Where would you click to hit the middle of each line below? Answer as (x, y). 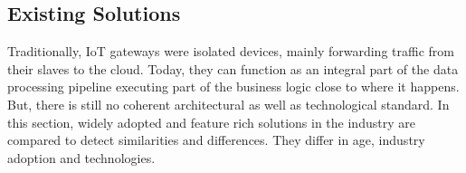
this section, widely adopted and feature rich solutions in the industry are (211, 122)
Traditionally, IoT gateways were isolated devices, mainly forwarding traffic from (231, 51)
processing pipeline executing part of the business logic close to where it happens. (233, 86)
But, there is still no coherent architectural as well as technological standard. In (228, 104)
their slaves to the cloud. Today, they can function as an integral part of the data (233, 68)
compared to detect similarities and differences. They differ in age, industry (216, 140)
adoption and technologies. (81, 157)
